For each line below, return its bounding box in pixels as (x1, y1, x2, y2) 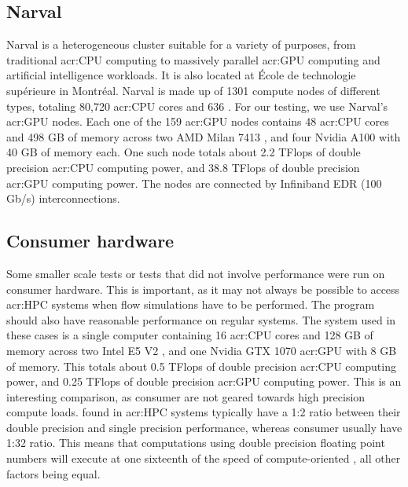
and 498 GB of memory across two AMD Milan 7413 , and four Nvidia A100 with (6, 128, 401, 145)
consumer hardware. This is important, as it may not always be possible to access (6, 280, 400, 297)
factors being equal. (6, 465, 101, 482)
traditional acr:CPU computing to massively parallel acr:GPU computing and (6, 51, 380, 68)
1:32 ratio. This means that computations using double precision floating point (6, 434, 385, 451)
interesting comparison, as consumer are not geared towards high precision (6, 388, 366, 405)
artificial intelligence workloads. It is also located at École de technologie (6, 67, 356, 83)
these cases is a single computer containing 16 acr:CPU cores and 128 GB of (6, 327, 373, 343)
